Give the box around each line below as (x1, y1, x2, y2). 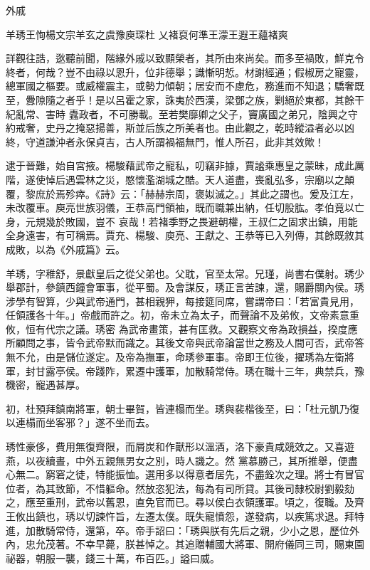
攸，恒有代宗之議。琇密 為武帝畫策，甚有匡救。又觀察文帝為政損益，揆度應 (6, 321, 358, 336)
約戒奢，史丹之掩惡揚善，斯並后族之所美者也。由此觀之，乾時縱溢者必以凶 (6, 120, 354, 135)
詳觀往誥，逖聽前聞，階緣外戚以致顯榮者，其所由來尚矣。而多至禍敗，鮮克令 (6, 51, 364, 65)
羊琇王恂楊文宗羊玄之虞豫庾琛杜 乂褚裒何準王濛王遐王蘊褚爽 (6, 26, 288, 41)
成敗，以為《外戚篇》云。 (6, 241, 125, 256)
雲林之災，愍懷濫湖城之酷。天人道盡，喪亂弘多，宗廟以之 (75, 171, 344, 186)
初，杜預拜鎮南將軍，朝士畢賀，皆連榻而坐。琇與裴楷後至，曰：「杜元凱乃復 (6, 401, 359, 416)
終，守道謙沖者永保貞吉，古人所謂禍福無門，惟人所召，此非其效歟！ (6, 134, 324, 149)
